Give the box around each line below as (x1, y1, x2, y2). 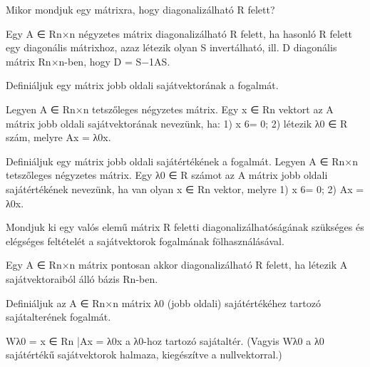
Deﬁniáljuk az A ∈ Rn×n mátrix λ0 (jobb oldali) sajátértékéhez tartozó (6, 295, 321, 310)
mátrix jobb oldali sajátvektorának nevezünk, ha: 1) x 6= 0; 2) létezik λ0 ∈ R (6, 115, 348, 130)
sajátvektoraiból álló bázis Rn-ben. (6, 271, 158, 286)
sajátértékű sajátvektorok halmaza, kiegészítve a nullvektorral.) (6, 347, 282, 362)
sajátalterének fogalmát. (6, 309, 111, 324)
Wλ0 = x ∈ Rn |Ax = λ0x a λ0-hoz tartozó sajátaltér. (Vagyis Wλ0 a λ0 (6, 333, 324, 348)
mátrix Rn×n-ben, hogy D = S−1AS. (6, 53, 170, 68)
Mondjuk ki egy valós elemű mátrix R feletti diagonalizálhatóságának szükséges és (6, 219, 364, 234)
